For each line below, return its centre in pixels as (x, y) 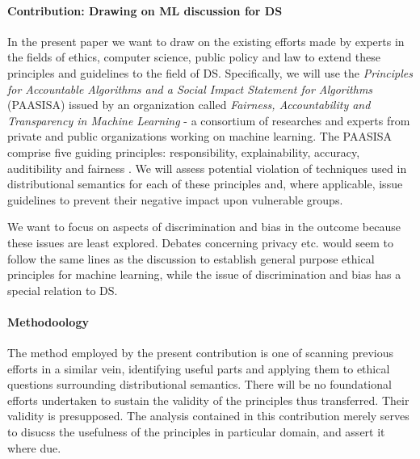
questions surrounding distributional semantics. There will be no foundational (199, 384)
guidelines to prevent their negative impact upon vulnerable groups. (175, 199)
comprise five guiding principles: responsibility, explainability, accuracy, (184, 152)
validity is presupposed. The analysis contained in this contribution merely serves (208, 416)
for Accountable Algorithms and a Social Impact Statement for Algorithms (190, 88)
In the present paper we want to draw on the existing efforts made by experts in (206, 41)
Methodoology (48, 321)
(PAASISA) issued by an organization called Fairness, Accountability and (189, 105)
